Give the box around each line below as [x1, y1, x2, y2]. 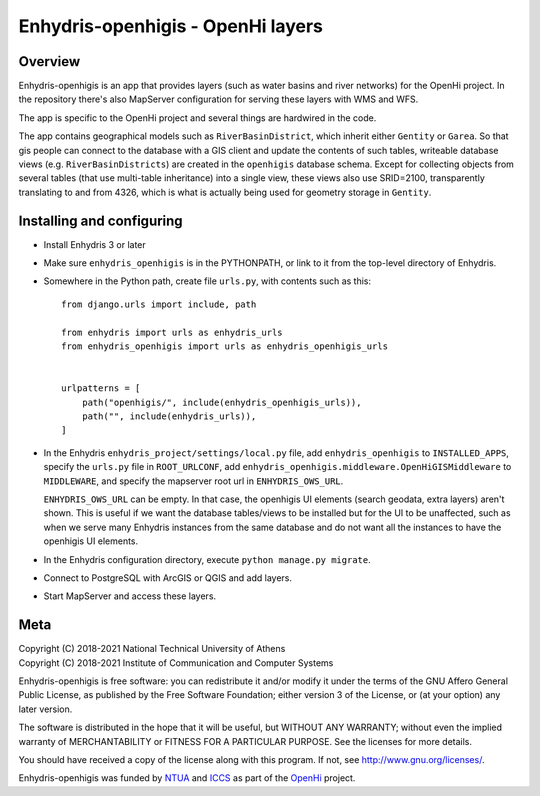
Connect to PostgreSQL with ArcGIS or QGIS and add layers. [43, 571, 293, 584]
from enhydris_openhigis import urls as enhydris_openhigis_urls [61, 341, 389, 352]
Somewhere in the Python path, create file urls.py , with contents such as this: [43, 275, 372, 287]
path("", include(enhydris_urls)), [81, 411, 257, 422]
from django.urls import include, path [61, 298, 257, 310]
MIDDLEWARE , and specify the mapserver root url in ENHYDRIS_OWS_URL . [43, 475, 344, 487]
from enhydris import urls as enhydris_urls [61, 326, 284, 338]
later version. [18, 703, 73, 715]
